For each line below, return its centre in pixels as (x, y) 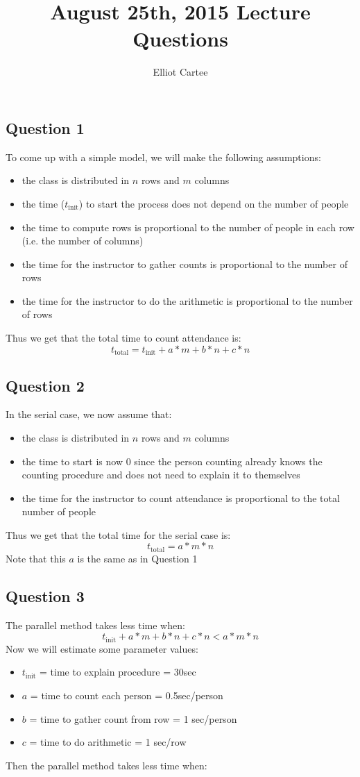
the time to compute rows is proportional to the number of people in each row (188, 227)
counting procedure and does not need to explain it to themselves (161, 475)
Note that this (36, 558)
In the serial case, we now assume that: (89, 414)
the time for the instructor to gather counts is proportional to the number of (185, 264)
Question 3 (45, 595)
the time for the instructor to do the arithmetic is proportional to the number (187, 300)
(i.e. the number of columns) (83, 241)
